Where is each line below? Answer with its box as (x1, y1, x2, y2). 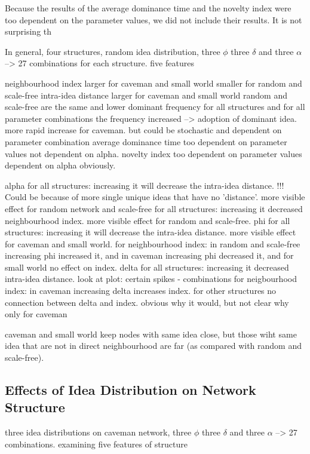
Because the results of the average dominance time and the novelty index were (5, 2, 291, 14)
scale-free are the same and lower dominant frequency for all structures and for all (5, 100, 305, 113)
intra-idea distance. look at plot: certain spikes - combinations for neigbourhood (5, 272, 297, 285)
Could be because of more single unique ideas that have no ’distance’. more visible (5, 191, 305, 203)
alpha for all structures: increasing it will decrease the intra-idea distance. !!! (5, 179, 284, 191)
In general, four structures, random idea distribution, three (5, 45, 220, 57)
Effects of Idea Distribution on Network (5, 381, 256, 399)
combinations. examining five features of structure (5, 437, 188, 450)
